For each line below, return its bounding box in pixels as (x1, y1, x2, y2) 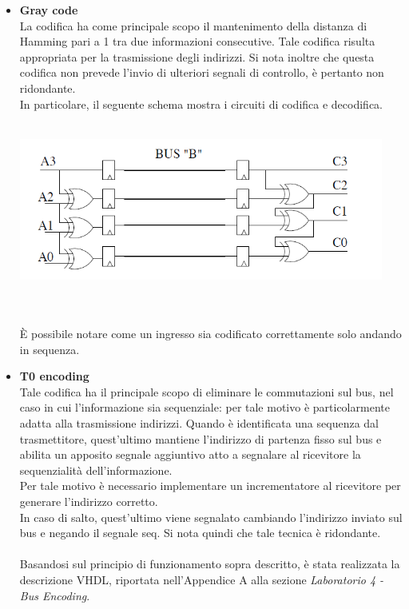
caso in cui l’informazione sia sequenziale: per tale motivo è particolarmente (19, 399, 390, 416)
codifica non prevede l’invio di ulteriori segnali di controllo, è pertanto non (19, 64, 384, 81)
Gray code (19, 2, 78, 18)
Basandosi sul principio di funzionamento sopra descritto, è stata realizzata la (19, 555, 400, 572)
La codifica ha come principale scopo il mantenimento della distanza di (19, 17, 367, 34)
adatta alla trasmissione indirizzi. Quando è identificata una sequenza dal (19, 414, 379, 431)
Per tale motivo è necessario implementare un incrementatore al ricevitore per (19, 477, 401, 494)
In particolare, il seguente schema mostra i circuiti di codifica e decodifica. (19, 95, 383, 112)
